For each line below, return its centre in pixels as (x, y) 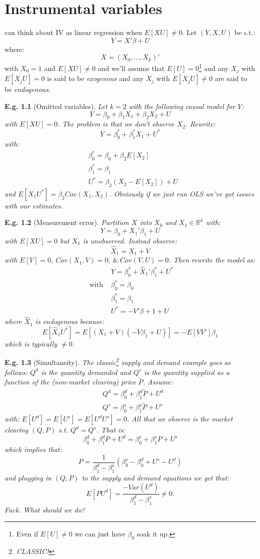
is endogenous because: (70, 321)
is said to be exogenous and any (95, 78)
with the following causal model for (182, 106)
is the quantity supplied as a (187, 372)
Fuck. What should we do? (45, 509)
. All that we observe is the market (180, 419)
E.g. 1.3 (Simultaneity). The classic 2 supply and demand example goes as (118, 361)
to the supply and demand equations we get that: (155, 477)
